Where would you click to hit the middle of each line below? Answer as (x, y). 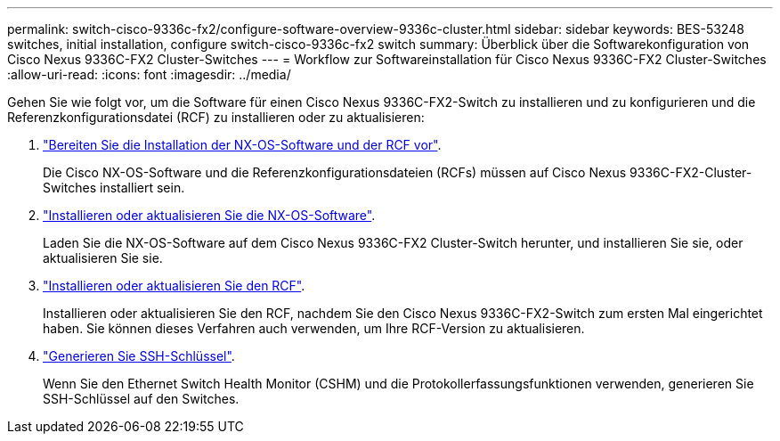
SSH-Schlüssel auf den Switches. (141, 399)
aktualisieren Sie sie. (103, 258)
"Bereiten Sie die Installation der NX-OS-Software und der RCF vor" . (242, 145)
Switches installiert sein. (114, 188)
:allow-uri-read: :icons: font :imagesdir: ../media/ (149, 74)
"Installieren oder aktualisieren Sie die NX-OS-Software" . (209, 215)
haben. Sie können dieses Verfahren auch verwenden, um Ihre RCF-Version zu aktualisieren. (314, 328)
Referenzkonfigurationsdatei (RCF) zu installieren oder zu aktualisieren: (216, 117)
